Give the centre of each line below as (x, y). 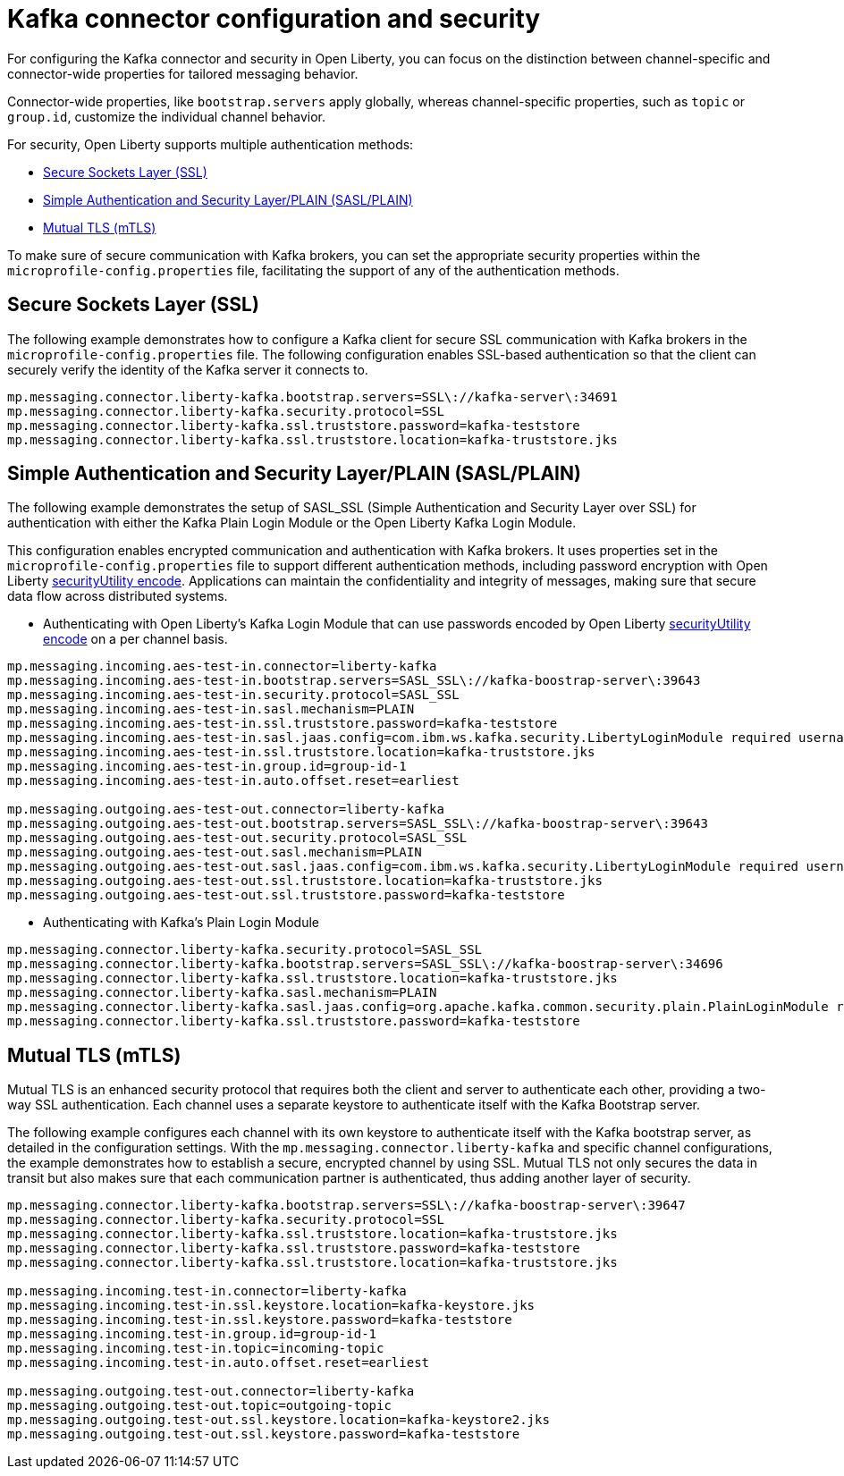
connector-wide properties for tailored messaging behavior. (183, 73)
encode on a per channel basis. (135, 639)
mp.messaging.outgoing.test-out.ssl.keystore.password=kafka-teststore (264, 1434)
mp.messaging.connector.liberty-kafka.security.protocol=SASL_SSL (245, 950)
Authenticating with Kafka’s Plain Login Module (181, 923)
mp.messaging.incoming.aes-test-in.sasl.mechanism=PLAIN (211, 709)
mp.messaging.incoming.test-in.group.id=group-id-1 (192, 1334)
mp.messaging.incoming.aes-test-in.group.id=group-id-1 (207, 767)
